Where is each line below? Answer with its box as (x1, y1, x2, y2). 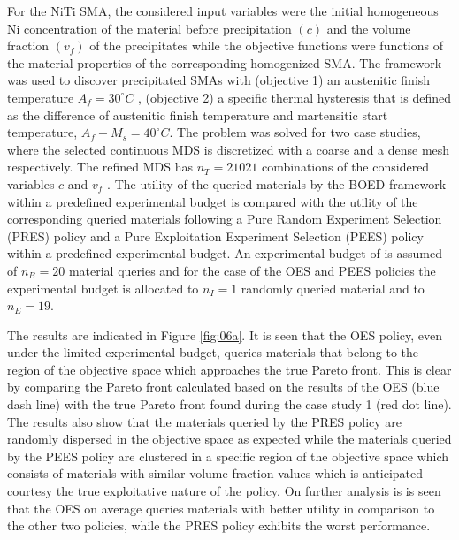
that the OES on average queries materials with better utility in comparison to (7, 498, 435, 517)
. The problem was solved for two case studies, (169, 123, 421, 141)
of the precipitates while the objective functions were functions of (89, 36, 444, 55)
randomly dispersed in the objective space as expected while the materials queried (7, 430, 452, 448)
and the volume (326, 19, 411, 37)
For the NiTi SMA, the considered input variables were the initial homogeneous (7, 2, 439, 19)
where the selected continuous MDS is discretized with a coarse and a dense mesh (7, 140, 450, 158)
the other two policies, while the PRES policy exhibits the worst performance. (7, 516, 431, 535)
